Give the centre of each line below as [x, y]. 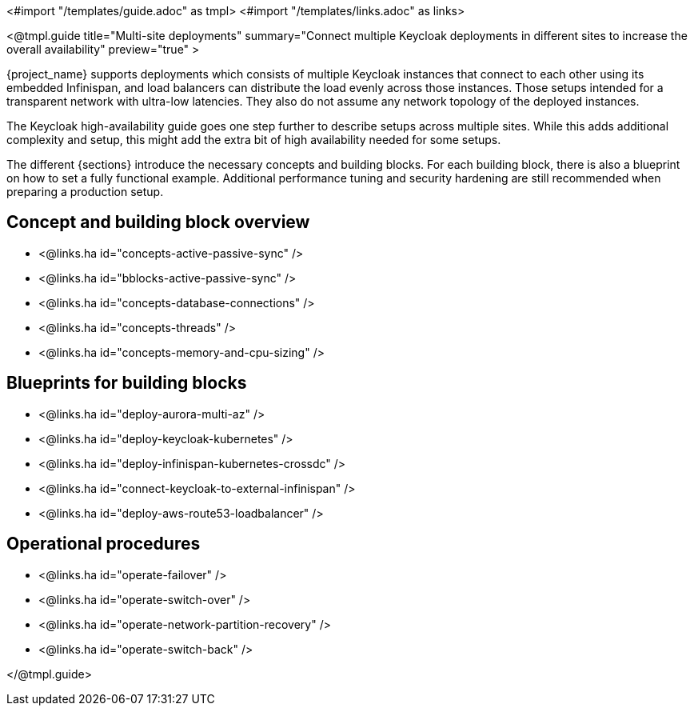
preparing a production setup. [85, 192]
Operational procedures [104, 544]
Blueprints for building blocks [127, 383]
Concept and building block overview [158, 222]
